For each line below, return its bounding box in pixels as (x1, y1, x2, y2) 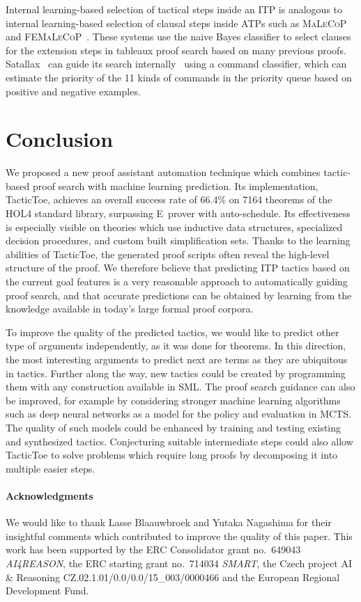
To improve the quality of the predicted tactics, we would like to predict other (6, 324, 339, 339)
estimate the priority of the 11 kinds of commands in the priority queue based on (6, 70, 352, 84)
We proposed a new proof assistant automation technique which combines (6, 165, 321, 180)
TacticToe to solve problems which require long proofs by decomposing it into (6, 447, 338, 462)
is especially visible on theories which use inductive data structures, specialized (6, 219, 343, 234)
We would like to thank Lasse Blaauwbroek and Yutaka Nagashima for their (6, 515, 332, 530)
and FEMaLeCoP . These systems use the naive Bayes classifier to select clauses (6, 29, 351, 44)
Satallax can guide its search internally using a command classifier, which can (6, 56, 347, 71)
